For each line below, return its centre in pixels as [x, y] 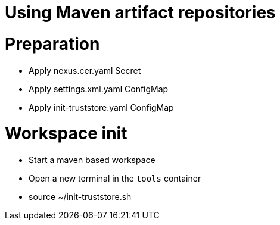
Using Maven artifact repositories [140, 12]
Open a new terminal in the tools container [115, 178]
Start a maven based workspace [92, 160]
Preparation [52, 44]
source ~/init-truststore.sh [80, 197]
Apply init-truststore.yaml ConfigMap [101, 107]
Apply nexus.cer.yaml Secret [85, 70]
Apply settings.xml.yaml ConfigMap [99, 89]
